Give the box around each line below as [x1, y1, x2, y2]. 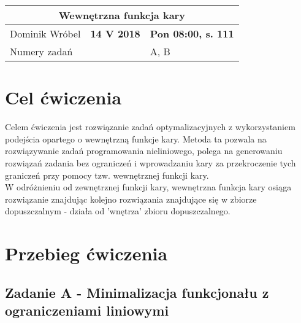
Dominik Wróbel [10, 26, 81, 41]
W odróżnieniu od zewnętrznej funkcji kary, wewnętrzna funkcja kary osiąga [5, 181, 292, 193]
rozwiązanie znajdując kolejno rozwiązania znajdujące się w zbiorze [5, 192, 257, 205]
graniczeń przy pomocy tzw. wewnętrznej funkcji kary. [5, 168, 209, 181]
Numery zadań [10, 44, 73, 58]
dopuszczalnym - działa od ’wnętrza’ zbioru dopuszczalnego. [5, 204, 231, 217]
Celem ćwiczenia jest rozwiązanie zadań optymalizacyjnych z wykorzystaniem [5, 120, 295, 133]
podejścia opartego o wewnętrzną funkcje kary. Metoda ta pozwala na [5, 132, 267, 145]
